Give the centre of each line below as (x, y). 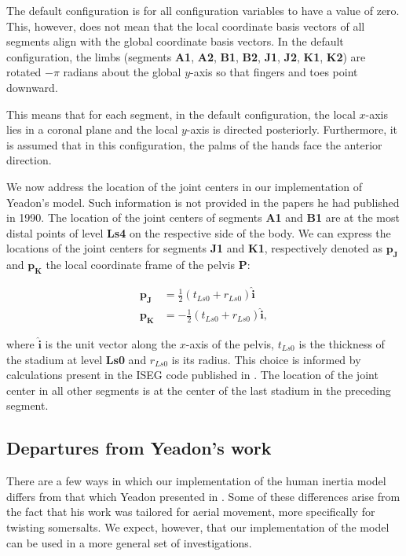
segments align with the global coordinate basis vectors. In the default (175, 41)
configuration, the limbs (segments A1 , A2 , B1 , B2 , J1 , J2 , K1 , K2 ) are (186, 56)
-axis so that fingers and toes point (274, 72)
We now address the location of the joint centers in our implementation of (185, 186)
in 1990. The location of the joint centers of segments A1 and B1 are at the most (203, 217)
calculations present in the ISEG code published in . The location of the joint (192, 375)
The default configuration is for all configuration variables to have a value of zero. (203, 10)
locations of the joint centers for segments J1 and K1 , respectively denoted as (194, 248)
